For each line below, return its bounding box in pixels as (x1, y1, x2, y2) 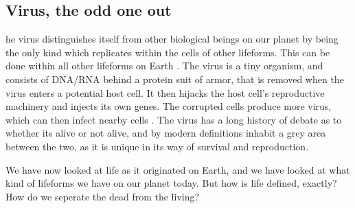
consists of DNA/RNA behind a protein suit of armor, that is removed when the (5, 71, 344, 86)
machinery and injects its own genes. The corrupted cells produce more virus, (5, 99, 332, 113)
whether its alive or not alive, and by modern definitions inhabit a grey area (5, 126, 326, 140)
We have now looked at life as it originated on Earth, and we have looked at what (5, 162, 350, 176)
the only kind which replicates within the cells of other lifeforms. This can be (5, 45, 330, 59)
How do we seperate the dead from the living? (5, 189, 200, 203)
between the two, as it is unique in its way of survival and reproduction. (5, 139, 309, 153)
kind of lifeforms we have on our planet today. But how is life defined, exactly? (5, 176, 337, 190)
